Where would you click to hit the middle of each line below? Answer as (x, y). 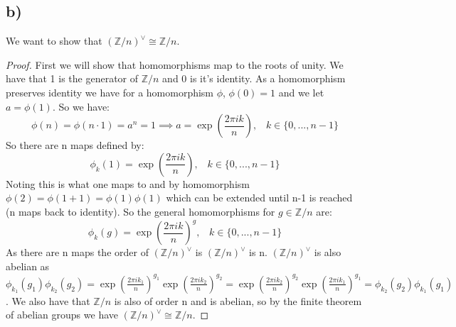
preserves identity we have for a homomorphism (110, 92)
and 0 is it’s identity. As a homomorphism (254, 78)
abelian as (28, 266)
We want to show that (54, 41)
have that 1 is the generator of (72, 78)
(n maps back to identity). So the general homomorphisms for (140, 211)
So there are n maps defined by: (75, 145)
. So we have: (81, 106)
